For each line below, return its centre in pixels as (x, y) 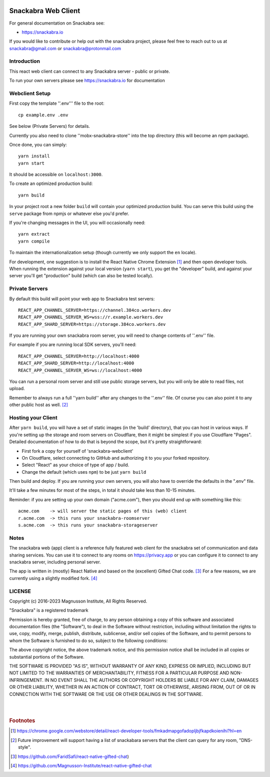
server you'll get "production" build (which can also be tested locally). (81, 276)
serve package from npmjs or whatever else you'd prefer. (69, 214)
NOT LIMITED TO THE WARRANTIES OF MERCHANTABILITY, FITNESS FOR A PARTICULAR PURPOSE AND (119, 673)
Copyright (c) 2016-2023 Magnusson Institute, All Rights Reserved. (78, 601)
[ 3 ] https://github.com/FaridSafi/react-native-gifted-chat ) (70, 756)
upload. (17, 389)
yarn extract (34, 234)
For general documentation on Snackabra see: (57, 23)
